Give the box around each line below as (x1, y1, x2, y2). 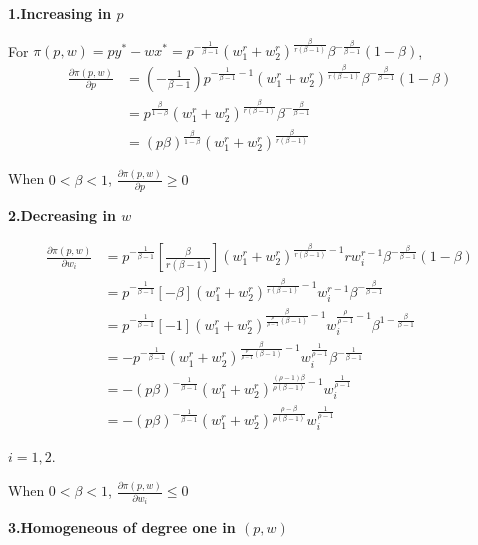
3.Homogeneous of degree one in (8, 517, 236, 538)
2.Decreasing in (8, 205, 116, 225)
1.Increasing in (8, 3, 112, 23)
